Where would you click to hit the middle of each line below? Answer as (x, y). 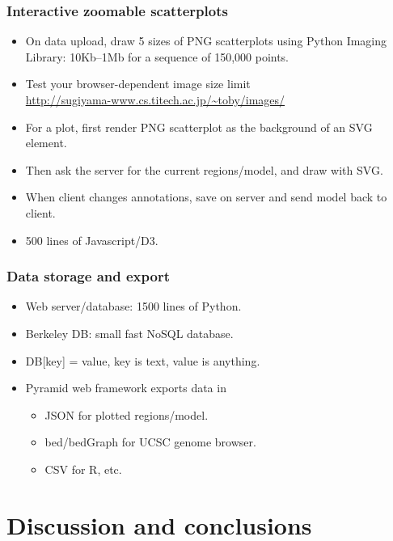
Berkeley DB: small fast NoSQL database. (129, 333)
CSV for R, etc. (83, 469)
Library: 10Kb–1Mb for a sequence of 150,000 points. (157, 56)
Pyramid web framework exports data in (126, 388)
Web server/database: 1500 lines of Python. (133, 306)
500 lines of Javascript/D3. (92, 240)
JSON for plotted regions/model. (127, 414)
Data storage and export (88, 276)
